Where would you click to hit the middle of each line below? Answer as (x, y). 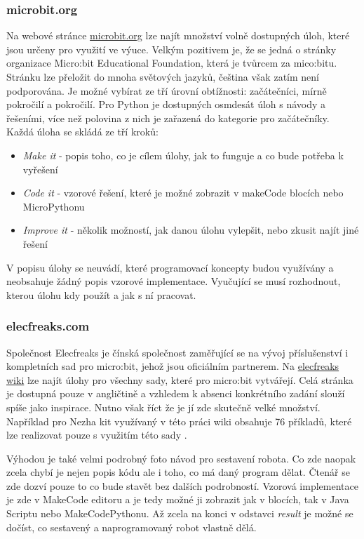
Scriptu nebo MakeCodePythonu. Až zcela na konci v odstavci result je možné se (180, 513)
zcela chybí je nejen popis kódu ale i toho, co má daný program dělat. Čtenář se (178, 472)
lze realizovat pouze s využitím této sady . (97, 435)
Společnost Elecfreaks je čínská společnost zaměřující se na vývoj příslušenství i (177, 352)
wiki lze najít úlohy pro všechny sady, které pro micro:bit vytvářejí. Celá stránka (180, 379)
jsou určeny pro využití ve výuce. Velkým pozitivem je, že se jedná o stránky (171, 49)
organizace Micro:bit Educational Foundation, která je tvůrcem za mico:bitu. (172, 63)
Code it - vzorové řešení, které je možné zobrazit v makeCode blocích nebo (183, 193)
